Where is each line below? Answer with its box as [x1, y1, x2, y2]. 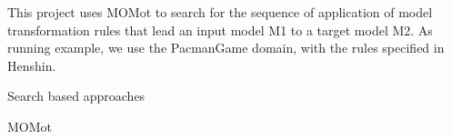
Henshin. [7, 55, 56, 74]
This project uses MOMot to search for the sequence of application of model [7, 3, 433, 21]
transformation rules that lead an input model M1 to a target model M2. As [7, 20, 433, 39]
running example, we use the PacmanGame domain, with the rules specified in [7, 38, 445, 57]
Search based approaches [7, 86, 146, 105]
